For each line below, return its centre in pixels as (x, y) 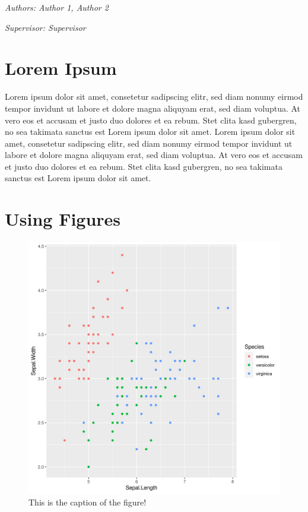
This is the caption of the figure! (88, 502)
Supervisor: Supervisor (45, 27)
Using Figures (63, 219)
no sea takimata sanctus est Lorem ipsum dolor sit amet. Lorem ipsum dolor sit (150, 132)
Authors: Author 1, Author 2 (57, 7)
